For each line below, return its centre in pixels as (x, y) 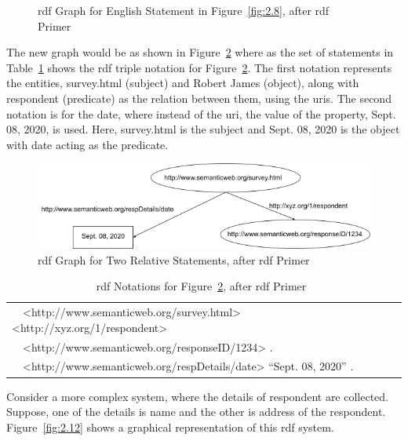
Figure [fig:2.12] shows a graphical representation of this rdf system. (170, 426)
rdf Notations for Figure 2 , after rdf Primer (201, 286)
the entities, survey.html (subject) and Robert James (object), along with (183, 83)
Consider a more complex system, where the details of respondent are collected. (198, 396)
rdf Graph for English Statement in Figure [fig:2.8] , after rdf (184, 10)
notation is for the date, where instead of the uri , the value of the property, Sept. (201, 113)
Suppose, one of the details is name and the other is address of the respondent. (196, 412)
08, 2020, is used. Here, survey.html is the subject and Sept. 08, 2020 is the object (203, 129)
